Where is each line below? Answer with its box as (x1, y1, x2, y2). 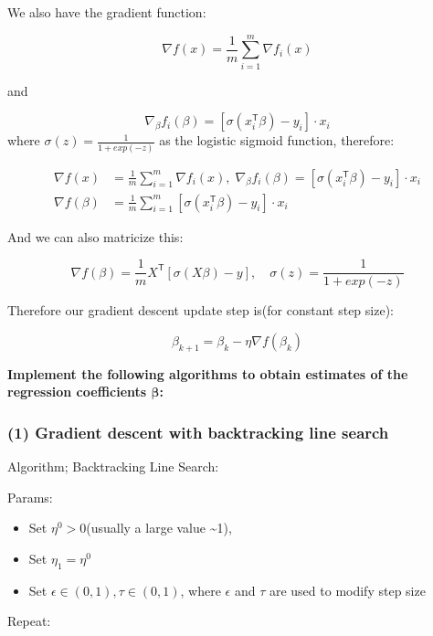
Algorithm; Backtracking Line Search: (7, 457, 219, 476)
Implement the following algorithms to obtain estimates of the (7, 364, 408, 383)
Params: (7, 487, 53, 506)
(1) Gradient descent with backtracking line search (7, 420, 389, 443)
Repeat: (7, 611, 51, 631)
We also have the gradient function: (7, 3, 206, 21)
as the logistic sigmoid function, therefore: (159, 131, 395, 150)
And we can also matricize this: (7, 227, 184, 246)
